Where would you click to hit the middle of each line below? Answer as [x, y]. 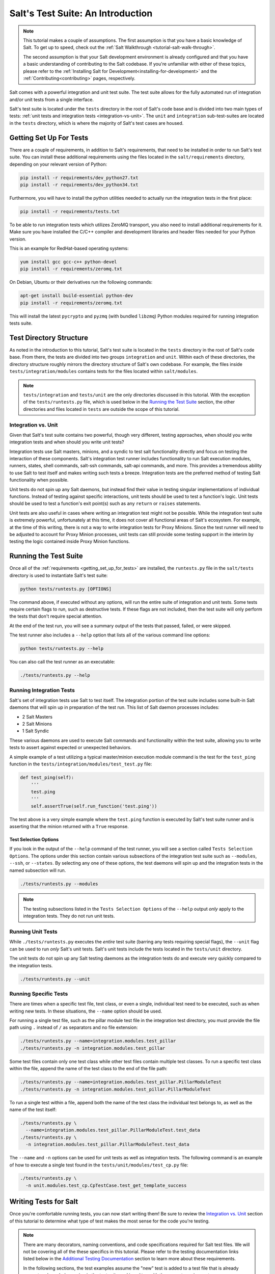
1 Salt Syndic [36, 731]
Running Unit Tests [34, 932]
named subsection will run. [38, 870]
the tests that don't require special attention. [56, 616]
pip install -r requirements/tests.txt [70, 211]
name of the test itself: [33, 1109]
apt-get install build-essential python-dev [77, 296]
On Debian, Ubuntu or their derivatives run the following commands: [81, 282]
